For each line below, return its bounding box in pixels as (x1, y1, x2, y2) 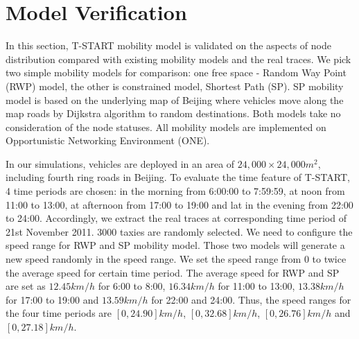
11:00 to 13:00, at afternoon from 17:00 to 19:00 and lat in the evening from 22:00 (6, 197, 353, 211)
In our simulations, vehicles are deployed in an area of (6, 156, 235, 171)
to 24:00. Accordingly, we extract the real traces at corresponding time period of (6, 211, 347, 225)
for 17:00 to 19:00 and (6, 292, 99, 306)
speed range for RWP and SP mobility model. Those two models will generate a (6, 238, 345, 252)
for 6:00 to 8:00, (98, 279, 166, 293)
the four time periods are (6, 306, 112, 320)
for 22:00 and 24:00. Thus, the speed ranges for (151, 292, 351, 306)
